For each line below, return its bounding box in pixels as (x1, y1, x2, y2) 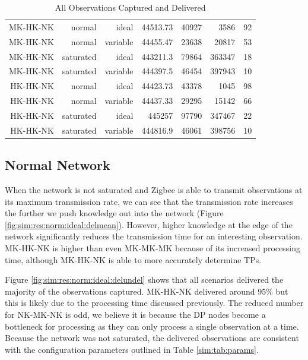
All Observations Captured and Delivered (55, 1, 206, 13)
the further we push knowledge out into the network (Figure (5, 207, 224, 219)
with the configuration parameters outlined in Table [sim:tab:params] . (5, 343, 259, 355)
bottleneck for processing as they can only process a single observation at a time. (5, 320, 299, 332)
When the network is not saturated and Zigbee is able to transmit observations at (5, 184, 303, 196)
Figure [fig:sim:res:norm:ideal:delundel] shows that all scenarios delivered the (5, 273, 284, 286)
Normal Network (5, 156, 110, 174)
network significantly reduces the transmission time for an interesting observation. (5, 230, 303, 242)
